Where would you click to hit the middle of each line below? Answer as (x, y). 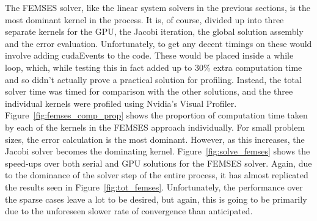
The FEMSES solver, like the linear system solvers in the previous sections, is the (158, 7)
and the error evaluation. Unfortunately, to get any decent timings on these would (158, 43)
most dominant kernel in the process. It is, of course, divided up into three (144, 19)
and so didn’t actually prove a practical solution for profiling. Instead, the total (153, 79)
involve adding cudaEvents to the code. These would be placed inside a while (149, 55)
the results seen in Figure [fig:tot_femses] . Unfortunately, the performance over (154, 187)
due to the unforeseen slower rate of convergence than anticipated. (129, 211)
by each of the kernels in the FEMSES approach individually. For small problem (155, 127)
